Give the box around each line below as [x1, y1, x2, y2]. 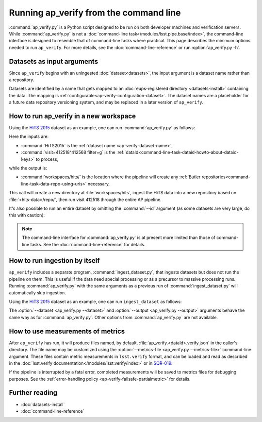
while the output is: [9, 165, 48, 171]
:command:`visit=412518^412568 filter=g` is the [21, 150, 116, 155]
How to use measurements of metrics [9, 327, 125, 335]
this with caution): [9, 212, 45, 218]
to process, [35, 156, 58, 162]
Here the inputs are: [9, 134, 49, 139]
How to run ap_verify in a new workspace [9, 112, 136, 120]
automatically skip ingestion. [9, 289, 66, 296]
